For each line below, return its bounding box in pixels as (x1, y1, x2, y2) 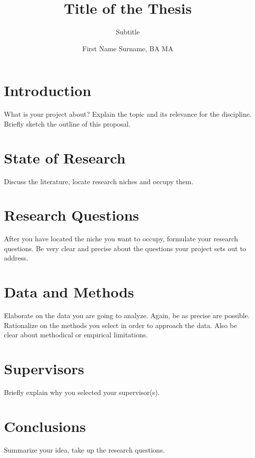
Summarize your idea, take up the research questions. (4, 444, 165, 455)
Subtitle (115, 27, 140, 37)
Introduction (4, 80, 91, 100)
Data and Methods (4, 282, 134, 302)
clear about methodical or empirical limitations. (4, 329, 148, 340)
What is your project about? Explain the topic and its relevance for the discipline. (4, 109, 252, 119)
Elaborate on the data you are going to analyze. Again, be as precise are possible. (4, 310, 250, 321)
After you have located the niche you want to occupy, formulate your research (4, 233, 238, 244)
